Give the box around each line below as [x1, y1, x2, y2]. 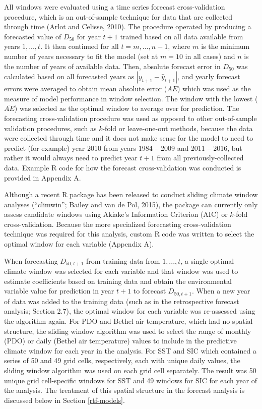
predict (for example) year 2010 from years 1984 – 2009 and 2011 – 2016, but [4, 142, 242, 153]
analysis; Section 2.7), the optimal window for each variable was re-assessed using [4, 306, 255, 316]
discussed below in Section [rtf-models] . [4, 394, 125, 405]
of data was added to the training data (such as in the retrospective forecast [4, 296, 239, 306]
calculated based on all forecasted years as [4, 71, 135, 82]
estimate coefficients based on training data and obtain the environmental [4, 275, 232, 286]
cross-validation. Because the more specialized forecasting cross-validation [4, 218, 231, 229]
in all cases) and [185, 50, 235, 61]
